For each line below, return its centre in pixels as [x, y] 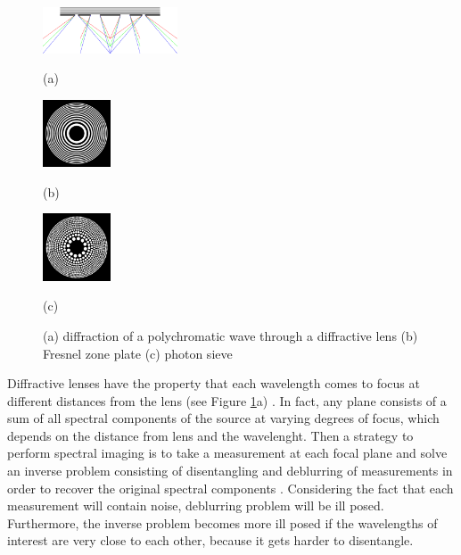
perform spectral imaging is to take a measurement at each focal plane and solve [227, 453]
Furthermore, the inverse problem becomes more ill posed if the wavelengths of [222, 522]
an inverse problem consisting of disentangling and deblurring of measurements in [230, 471]
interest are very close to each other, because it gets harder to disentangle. [210, 540]
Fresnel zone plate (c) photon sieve [138, 353]
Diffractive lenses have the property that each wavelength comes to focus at [214, 383]
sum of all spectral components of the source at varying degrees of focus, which [223, 418]
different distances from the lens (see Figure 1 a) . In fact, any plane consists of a [227, 400]
